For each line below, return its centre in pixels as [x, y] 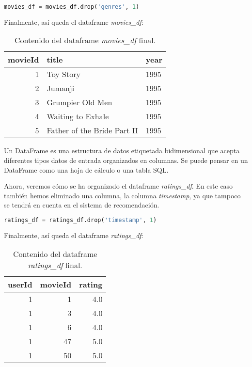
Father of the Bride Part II [92, 130]
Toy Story [63, 74]
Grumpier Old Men [79, 102]
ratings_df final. [55, 265]
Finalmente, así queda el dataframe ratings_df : [74, 235]
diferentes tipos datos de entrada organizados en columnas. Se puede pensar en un [126, 160]
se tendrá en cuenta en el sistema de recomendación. [82, 205]
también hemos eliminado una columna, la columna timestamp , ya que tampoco [122, 195]
